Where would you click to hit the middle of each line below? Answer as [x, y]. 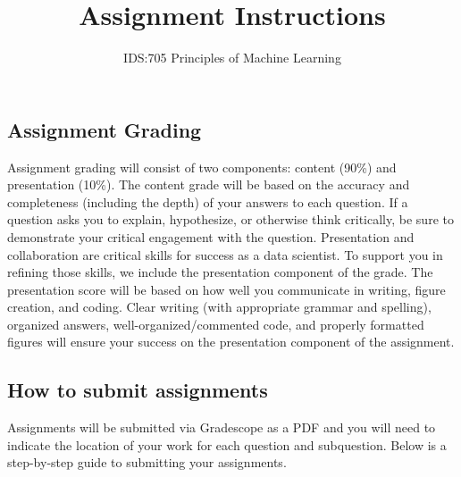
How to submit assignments [138, 390]
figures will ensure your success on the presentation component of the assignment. [231, 342]
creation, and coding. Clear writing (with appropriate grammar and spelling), [219, 307]
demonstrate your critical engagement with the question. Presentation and [211, 236]
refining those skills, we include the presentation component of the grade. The [220, 272]
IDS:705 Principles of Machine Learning [232, 58]
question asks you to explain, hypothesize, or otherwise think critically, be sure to [230, 219]
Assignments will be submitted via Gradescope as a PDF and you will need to [222, 427]
